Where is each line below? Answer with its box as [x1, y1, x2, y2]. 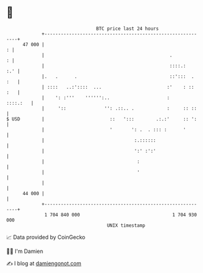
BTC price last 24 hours [96, 26, 159, 32]
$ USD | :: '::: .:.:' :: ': [6, 116, 198, 122]
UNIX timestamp [106, 222, 146, 229]
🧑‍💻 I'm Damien [6, 247, 44, 255]
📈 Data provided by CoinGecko [6, 233, 86, 241]
